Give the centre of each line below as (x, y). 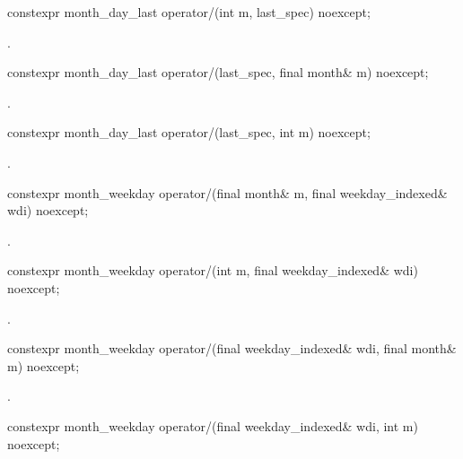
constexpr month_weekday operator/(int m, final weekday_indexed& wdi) (213, 270)
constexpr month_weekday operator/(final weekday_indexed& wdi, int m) (213, 425)
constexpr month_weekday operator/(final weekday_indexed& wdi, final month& (232, 348)
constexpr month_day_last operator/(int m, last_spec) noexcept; (189, 12)
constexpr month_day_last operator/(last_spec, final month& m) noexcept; (218, 72)
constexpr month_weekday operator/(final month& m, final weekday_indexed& (227, 192)
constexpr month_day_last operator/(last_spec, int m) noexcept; (189, 132)
